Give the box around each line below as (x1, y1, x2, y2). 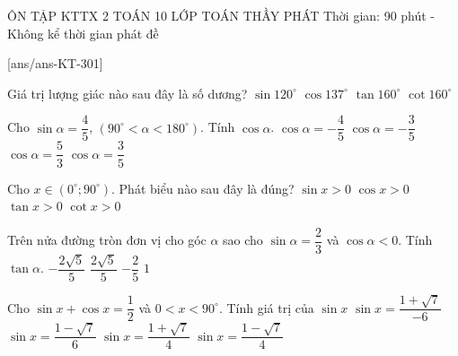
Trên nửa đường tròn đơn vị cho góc (7, 230, 207, 249)
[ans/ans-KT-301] (7, 54, 103, 73)
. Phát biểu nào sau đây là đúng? (111, 178, 295, 197)
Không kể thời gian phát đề (7, 23, 159, 42)
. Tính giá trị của (218, 298, 314, 317)
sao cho (223, 230, 263, 249)
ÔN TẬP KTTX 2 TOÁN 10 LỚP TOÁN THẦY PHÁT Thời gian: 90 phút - (7, 6, 436, 24)
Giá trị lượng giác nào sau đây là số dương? (7, 83, 248, 102)
